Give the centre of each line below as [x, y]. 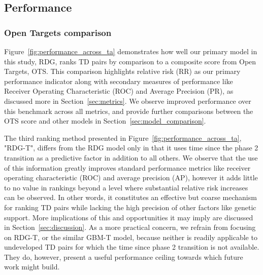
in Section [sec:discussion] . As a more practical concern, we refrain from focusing [130, 227]
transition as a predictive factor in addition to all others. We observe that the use [131, 157]
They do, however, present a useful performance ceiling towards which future [124, 257]
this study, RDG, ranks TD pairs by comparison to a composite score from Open [130, 61]
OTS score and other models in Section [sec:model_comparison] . [105, 121]
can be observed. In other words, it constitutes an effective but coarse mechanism [130, 197]
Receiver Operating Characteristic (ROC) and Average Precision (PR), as [119, 91]
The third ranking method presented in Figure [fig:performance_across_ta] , [123, 137]
